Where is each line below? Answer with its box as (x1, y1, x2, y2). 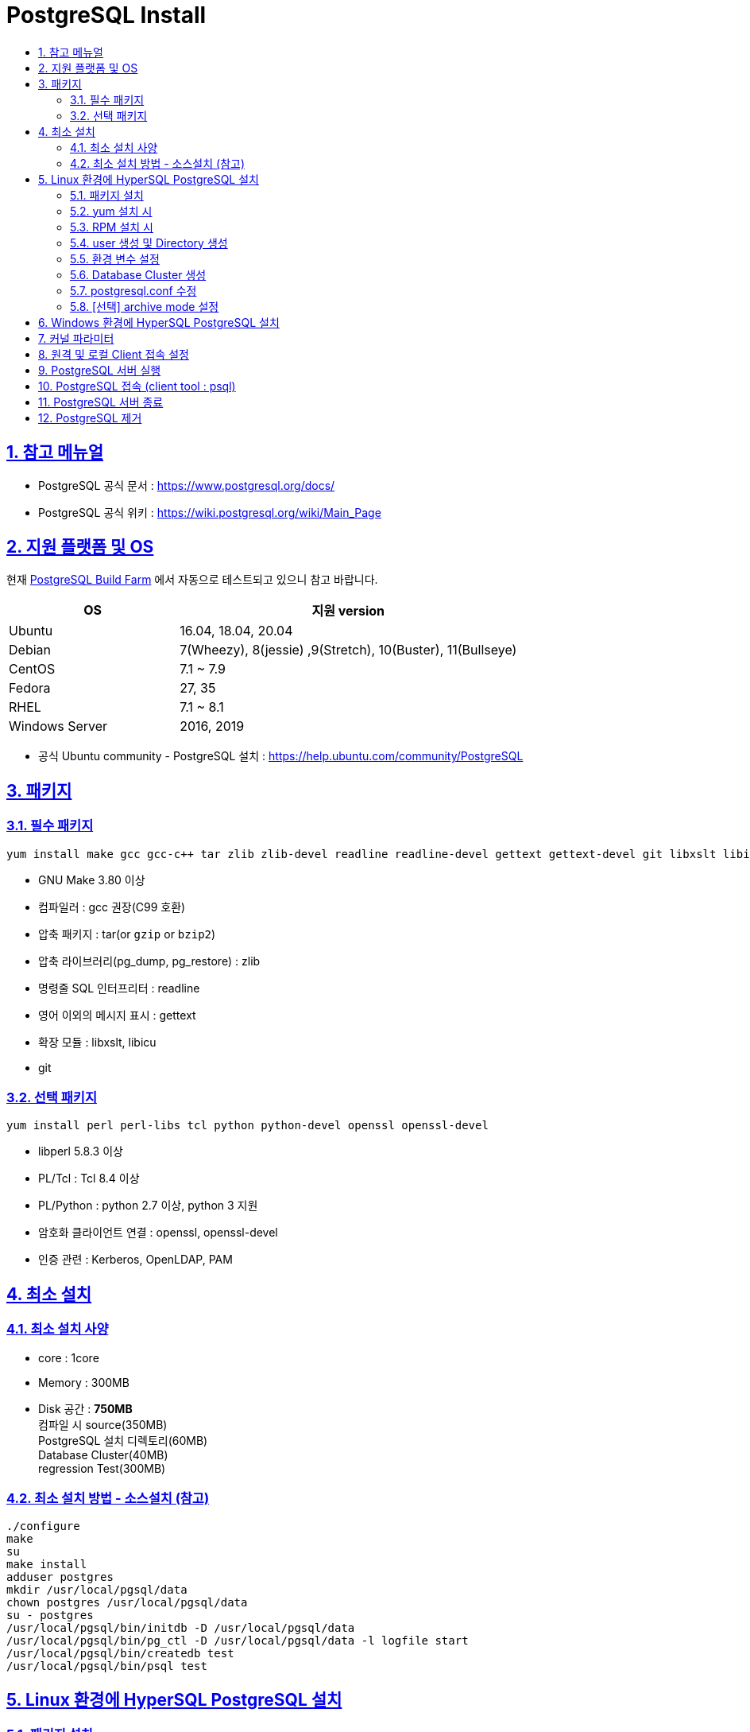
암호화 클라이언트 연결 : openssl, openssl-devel (38, 1225, 278, 1240)
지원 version (311, 603, 385, 619)
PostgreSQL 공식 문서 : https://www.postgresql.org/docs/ (38, 478, 335, 492)
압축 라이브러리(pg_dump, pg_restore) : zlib (38, 953, 261, 968)
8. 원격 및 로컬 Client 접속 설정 (38, 347, 189, 361)
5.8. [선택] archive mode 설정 (70, 299, 219, 313)
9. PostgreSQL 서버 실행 (38, 363, 161, 377)
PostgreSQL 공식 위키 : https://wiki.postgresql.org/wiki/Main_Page (38, 505, 381, 519)
